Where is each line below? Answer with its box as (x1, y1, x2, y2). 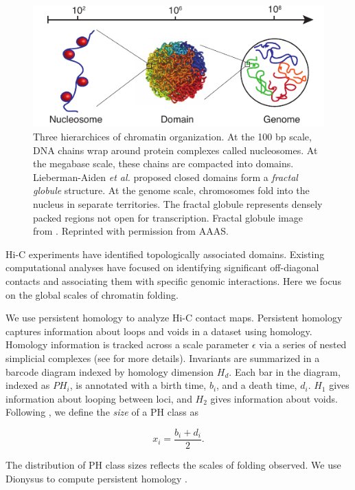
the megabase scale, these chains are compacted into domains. (33, 156, 294, 171)
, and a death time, (216, 378, 297, 392)
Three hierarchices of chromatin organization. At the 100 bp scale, (33, 129, 312, 144)
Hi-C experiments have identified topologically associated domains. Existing (5, 246, 325, 261)
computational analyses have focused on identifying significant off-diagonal (5, 260, 319, 275)
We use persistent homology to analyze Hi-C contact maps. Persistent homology (5, 310, 343, 325)
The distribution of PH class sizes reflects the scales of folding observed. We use (5, 457, 341, 471)
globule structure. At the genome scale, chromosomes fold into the (33, 183, 310, 198)
